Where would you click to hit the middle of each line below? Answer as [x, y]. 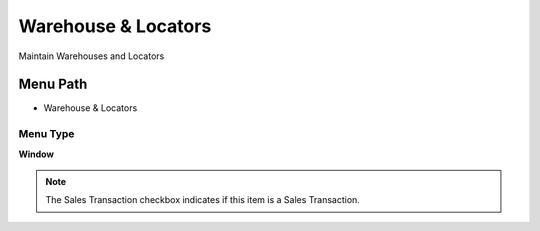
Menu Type [46, 134]
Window [36, 154]
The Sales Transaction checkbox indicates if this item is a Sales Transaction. [202, 200]
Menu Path [53, 84]
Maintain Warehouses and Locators [91, 56]
